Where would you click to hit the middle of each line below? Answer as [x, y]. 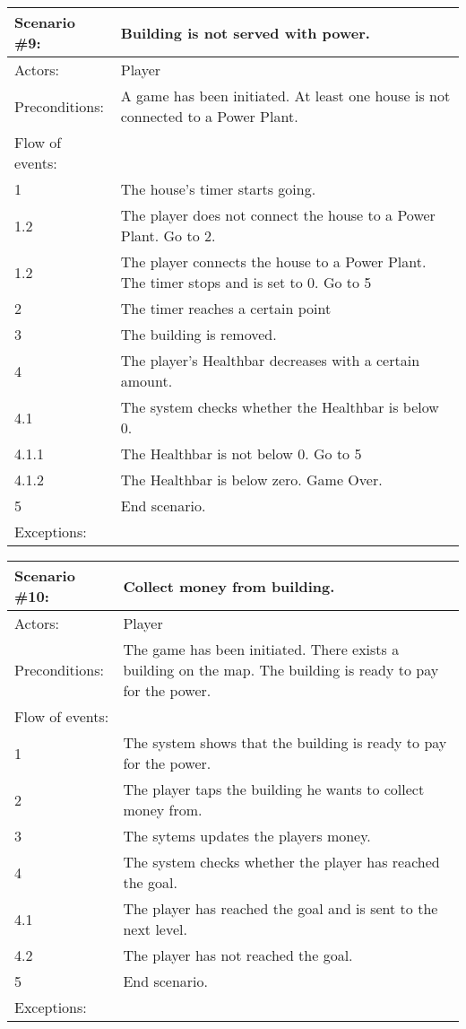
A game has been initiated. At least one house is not [285, 96]
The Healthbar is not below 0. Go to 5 [241, 453]
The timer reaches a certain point [226, 308]
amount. [147, 381]
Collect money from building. [229, 586]
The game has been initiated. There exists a [261, 649]
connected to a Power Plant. [209, 116]
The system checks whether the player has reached [281, 862]
